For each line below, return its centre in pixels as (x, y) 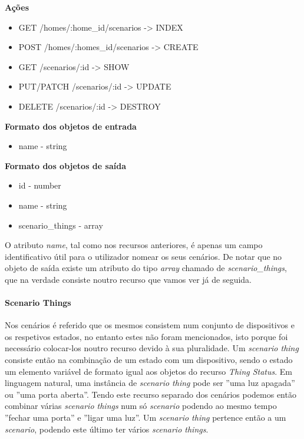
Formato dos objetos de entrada (71, 126)
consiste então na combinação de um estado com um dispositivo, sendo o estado (149, 360)
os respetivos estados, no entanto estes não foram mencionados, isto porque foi (146, 336)
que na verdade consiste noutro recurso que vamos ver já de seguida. (128, 279)
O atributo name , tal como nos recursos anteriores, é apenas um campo (134, 245)
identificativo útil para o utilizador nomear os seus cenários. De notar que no (143, 256)
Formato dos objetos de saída (65, 165)
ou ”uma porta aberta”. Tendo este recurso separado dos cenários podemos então (151, 394)
